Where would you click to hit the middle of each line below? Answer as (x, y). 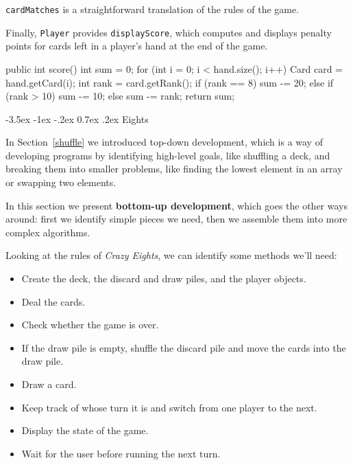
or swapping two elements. (61, 182)
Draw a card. (49, 384)
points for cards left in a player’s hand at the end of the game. (137, 46)
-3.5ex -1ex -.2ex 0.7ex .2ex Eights (77, 118)
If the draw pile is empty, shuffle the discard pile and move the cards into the (184, 347)
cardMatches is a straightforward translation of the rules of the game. (153, 9)
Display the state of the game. (85, 430)
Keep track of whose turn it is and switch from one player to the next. (169, 407)
